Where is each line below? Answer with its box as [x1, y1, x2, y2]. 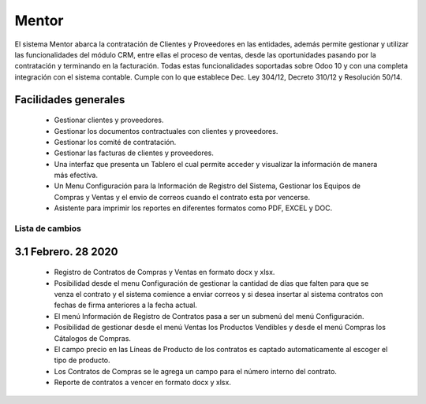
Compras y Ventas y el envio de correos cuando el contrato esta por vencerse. [54, 192, 311, 202]
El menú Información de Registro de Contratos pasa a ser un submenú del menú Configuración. [54, 311, 364, 321]
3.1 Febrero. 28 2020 [14, 245, 118, 258]
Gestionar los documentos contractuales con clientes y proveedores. [54, 126, 278, 135]
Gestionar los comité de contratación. [54, 137, 177, 146]
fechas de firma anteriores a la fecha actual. [54, 300, 197, 310]
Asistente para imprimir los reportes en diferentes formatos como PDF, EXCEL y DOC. [54, 203, 333, 213]
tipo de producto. [54, 355, 110, 365]
